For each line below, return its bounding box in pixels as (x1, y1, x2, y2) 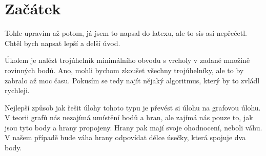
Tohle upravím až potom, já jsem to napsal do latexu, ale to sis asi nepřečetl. (5, 28, 247, 38)
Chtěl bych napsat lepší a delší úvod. (5, 37, 120, 48)
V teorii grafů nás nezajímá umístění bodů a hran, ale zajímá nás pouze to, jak (5, 112, 253, 123)
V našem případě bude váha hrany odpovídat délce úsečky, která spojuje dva (5, 132, 246, 143)
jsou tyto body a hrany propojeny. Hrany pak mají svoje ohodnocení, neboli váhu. (5, 122, 262, 132)
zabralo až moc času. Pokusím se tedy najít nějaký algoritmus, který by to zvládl (5, 75, 260, 85)
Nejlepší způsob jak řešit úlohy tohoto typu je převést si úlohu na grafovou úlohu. (5, 102, 261, 113)
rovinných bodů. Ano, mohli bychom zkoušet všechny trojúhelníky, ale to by (5, 64, 244, 75)
